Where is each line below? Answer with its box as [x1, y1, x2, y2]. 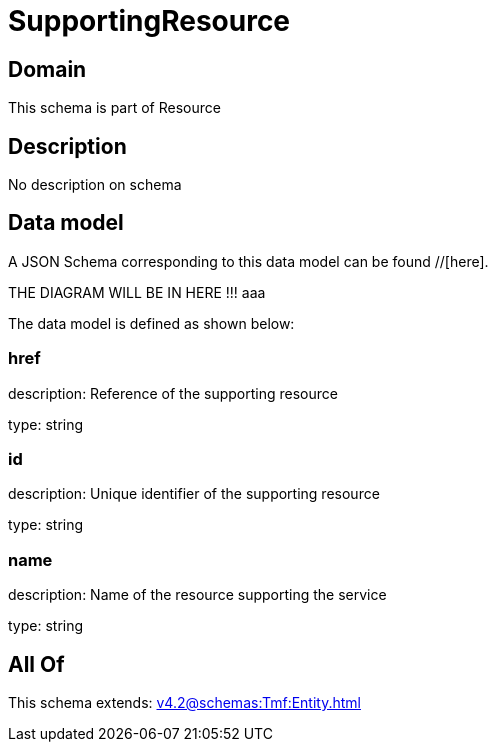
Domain [8, 56, 87, 82]
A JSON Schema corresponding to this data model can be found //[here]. [8, 252, 489, 270]
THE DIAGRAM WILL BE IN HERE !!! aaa [8, 283, 266, 301]
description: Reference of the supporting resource [8, 384, 338, 402]
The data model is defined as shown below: [8, 314, 295, 332]
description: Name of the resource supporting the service [8, 586, 387, 604]
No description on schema [8, 176, 182, 194]
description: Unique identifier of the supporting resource [8, 485, 380, 503]
